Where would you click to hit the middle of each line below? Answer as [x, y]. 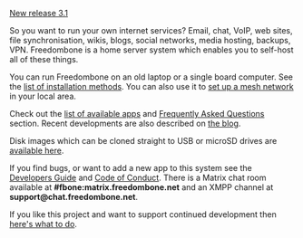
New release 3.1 [39, 13]
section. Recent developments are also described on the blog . [125, 123]
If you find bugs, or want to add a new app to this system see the [131, 168]
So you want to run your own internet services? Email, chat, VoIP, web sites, [151, 30]
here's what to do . [43, 224]
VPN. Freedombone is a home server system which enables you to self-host [151, 50]
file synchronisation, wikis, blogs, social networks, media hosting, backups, [150, 40]
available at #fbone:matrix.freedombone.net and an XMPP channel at [142, 187]
